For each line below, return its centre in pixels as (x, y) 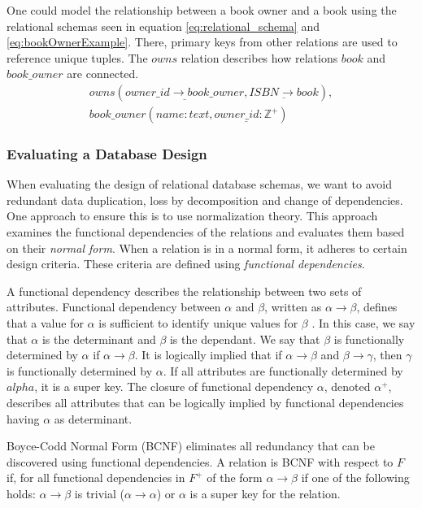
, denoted (347, 386)
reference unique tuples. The (77, 57)
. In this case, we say (363, 323)
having (23, 418)
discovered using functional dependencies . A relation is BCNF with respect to (200, 461)
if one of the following (355, 478)
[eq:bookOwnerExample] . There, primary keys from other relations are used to (202, 42)
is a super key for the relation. (265, 493)
